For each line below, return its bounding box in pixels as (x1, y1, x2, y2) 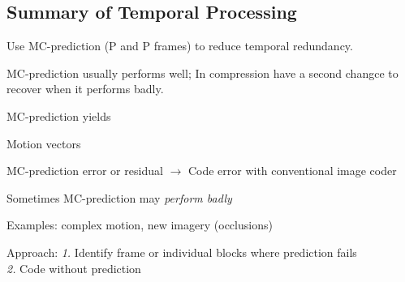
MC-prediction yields (6, 107, 111, 124)
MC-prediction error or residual (6, 162, 163, 179)
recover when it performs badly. (6, 80, 164, 97)
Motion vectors (6, 135, 81, 152)
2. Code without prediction (6, 259, 141, 276)
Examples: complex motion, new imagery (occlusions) (6, 216, 273, 233)
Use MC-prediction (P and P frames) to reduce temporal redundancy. (6, 37, 353, 54)
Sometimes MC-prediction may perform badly (6, 189, 232, 206)
